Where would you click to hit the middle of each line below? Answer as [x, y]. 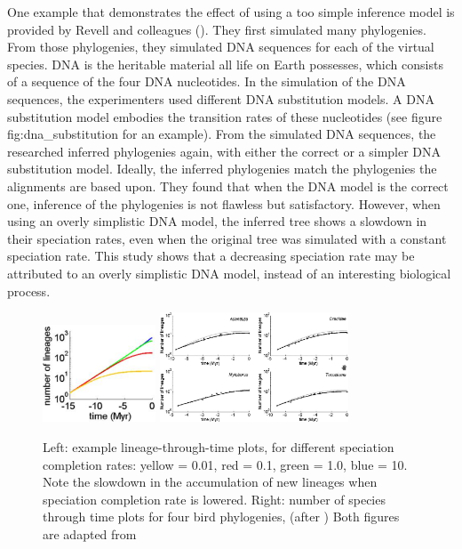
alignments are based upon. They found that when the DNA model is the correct [228, 186]
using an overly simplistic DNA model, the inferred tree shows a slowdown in [217, 221]
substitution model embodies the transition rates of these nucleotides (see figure [225, 116]
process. [29, 291]
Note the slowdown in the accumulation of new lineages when [210, 482]
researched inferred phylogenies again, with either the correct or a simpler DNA [224, 151]
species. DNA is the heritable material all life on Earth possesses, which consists [225, 64]
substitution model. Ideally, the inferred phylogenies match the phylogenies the [222, 169]
